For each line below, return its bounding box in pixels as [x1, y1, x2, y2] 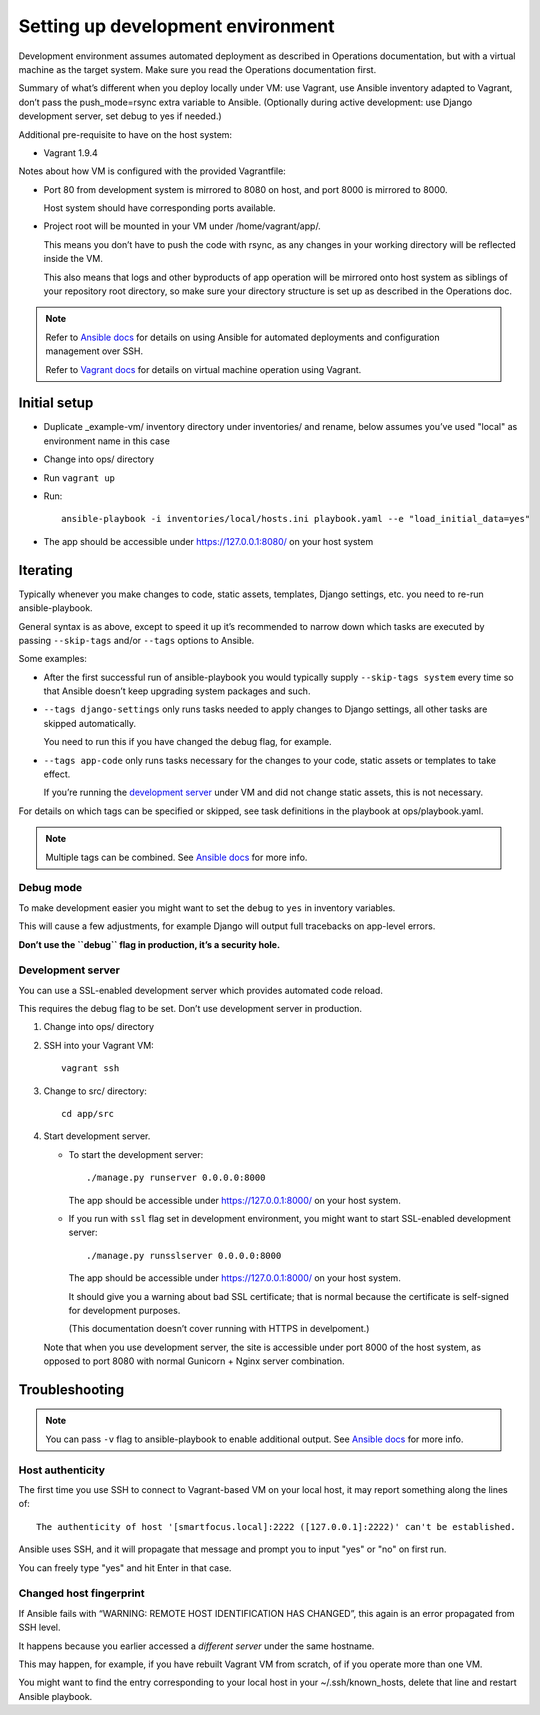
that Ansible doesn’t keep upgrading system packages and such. [43, 685, 311, 697]
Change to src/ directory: [43, 1085, 147, 1097]
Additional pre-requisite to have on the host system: [18, 128, 233, 140]
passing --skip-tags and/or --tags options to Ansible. [18, 634, 255, 646]
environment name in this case [43, 435, 170, 447]
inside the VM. [43, 253, 104, 265]
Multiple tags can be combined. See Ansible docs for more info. [45, 851, 308, 863]
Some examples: [18, 653, 87, 665]
